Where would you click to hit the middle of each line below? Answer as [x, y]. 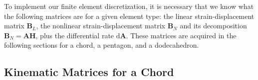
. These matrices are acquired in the [181, 35]
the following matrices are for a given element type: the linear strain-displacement [129, 16]
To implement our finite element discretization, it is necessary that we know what [129, 6]
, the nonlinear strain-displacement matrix [101, 26]
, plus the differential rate [75, 35]
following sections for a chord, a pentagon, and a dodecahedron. [102, 45]
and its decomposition [213, 26]
